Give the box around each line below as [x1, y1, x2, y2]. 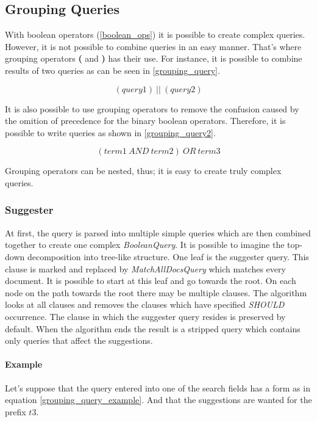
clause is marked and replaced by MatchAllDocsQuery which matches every [5, 262, 286, 275]
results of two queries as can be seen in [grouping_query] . [5, 64, 220, 76]
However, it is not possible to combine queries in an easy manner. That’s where [5, 40, 302, 53]
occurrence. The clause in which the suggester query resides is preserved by [5, 310, 286, 322]
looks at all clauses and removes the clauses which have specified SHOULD [5, 298, 285, 311]
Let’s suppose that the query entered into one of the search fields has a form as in [5, 381, 310, 394]
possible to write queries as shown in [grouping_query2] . [5, 126, 216, 139]
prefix [5, 405, 26, 418]
